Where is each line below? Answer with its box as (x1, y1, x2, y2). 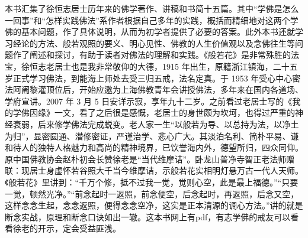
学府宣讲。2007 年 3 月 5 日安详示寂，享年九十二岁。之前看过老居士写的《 (5, 94, 293, 107)
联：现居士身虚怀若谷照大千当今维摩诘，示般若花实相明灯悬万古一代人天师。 (5, 164, 303, 177)
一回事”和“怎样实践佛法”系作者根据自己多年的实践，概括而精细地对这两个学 (5, 14, 299, 26)
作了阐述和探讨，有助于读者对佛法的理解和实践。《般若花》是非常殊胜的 (12, 48, 291, 61)
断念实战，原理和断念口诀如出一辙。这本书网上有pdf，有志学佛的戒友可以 (5, 210, 291, 223)
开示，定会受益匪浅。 (37, 222, 121, 234)
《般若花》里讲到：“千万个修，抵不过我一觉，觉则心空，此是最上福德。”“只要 (5, 175, 299, 188)
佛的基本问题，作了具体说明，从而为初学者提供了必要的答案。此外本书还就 (5, 25, 295, 38)
